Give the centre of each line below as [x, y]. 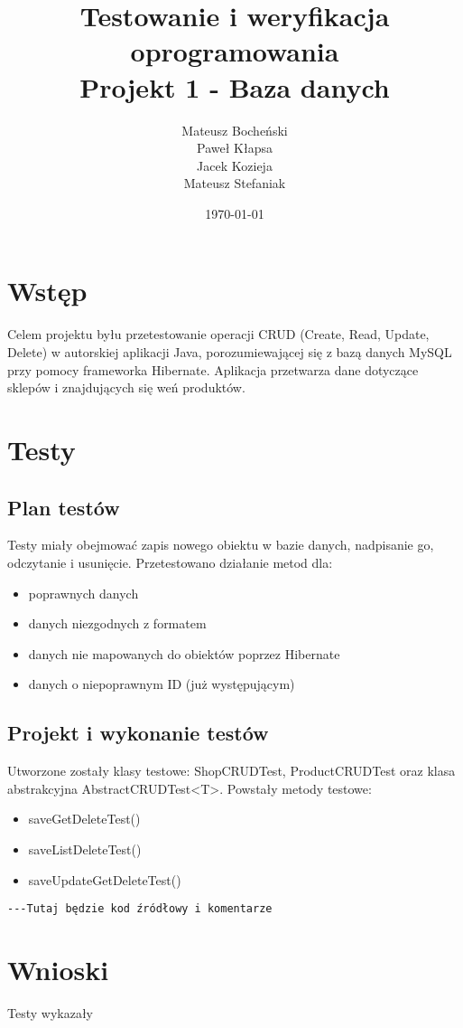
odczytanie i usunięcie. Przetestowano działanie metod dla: [170, 562]
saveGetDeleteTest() [84, 819]
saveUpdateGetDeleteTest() [105, 879]
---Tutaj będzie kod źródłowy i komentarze [140, 909]
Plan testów [64, 507]
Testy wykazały [50, 1012]
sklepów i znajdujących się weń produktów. [126, 387]
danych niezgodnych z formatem [117, 623]
